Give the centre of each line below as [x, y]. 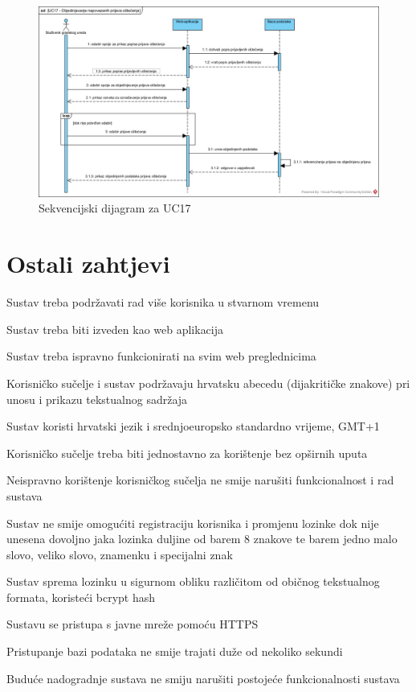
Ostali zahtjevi [88, 264]
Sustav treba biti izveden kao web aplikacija [115, 329]
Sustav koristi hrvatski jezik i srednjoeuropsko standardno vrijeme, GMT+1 [193, 426]
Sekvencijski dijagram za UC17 [115, 208]
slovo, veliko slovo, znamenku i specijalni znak [120, 554]
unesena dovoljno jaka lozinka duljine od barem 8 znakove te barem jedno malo [202, 539]
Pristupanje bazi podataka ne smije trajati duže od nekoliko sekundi [175, 651]
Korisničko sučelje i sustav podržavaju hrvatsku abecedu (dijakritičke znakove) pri [208, 383]
